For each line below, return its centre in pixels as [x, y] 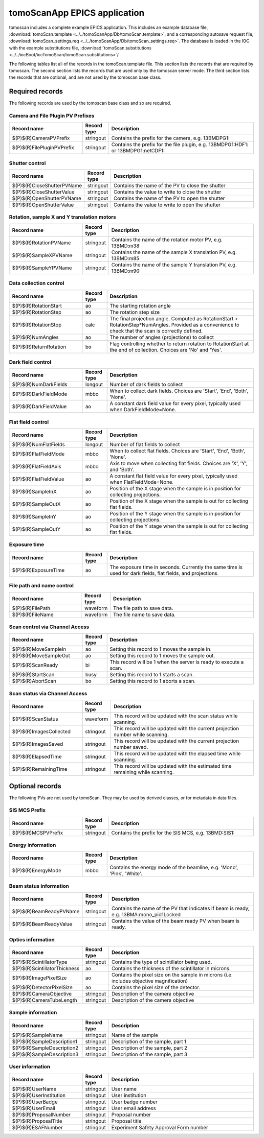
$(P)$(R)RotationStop [37, 325]
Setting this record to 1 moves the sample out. [162, 656]
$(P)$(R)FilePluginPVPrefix [43, 148]
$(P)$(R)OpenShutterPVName [47, 198]
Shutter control [27, 163]
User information [30, 1067]
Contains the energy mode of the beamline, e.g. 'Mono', [174, 868]
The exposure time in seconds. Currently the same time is [176, 567]
